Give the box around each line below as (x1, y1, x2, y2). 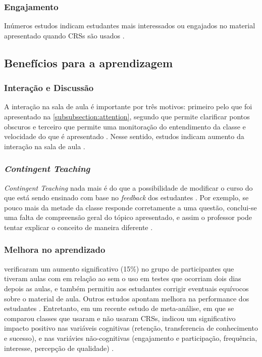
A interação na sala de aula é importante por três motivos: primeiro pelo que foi (4, 101, 252, 112)
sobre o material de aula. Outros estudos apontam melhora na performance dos (4, 293, 249, 303)
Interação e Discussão (4, 81, 94, 94)
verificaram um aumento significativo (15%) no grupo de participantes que (4, 263, 234, 274)
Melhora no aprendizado (4, 243, 106, 256)
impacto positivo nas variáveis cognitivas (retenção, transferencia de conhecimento (4, 323, 258, 333)
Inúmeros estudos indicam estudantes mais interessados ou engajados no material (4, 20, 255, 31)
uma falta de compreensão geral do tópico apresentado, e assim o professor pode (4, 212, 252, 222)
